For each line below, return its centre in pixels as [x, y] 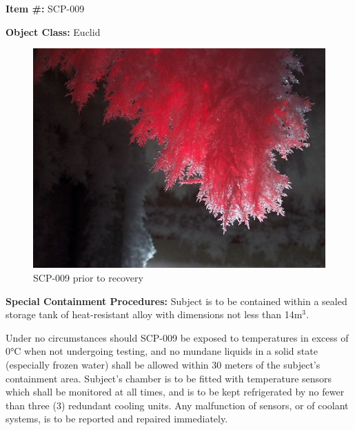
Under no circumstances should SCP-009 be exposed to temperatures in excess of [177, 337]
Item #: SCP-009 [45, 8]
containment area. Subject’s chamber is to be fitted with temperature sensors [169, 378]
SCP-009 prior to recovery [88, 277]
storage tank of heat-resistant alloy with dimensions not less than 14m [154, 314]
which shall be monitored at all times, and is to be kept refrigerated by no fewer [175, 392]
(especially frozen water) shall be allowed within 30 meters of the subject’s [163, 364]
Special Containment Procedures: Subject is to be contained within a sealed [176, 301]
